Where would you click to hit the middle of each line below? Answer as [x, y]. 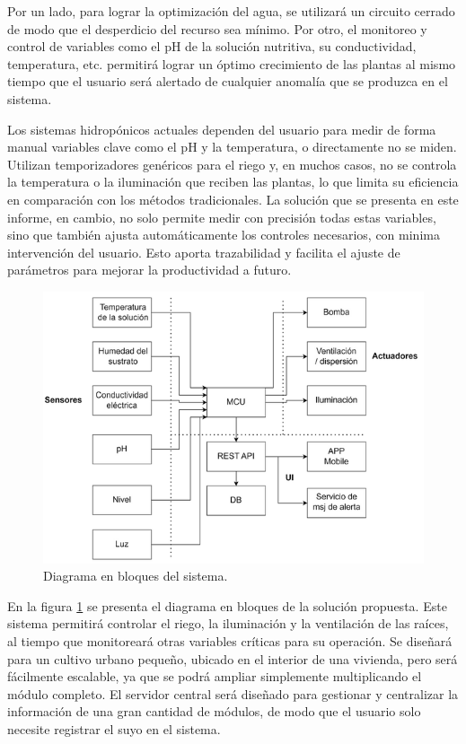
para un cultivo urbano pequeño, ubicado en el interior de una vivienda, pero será [233, 658]
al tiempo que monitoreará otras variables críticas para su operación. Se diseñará [230, 641]
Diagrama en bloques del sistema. [136, 576]
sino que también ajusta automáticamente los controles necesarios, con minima [224, 235]
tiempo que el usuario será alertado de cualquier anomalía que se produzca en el [228, 81]
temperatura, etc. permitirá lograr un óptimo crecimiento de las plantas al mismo [232, 63]
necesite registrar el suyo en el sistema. [114, 729]
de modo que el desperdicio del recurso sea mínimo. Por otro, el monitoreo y [217, 28]
